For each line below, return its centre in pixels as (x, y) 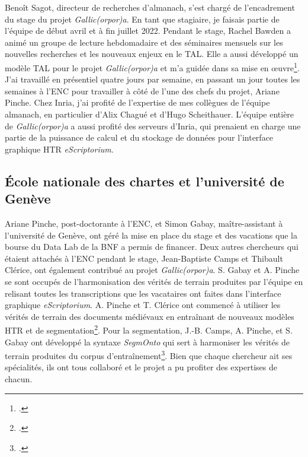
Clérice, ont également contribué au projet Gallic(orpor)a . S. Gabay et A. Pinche (152, 270)
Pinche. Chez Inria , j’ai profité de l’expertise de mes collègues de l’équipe (137, 102)
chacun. (19, 379)
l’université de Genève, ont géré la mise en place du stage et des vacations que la (151, 235)
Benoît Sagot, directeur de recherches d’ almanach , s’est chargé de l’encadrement (150, 7)
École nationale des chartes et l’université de (145, 181)
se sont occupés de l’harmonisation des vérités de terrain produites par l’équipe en (154, 281)
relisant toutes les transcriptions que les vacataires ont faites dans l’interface (143, 293)
